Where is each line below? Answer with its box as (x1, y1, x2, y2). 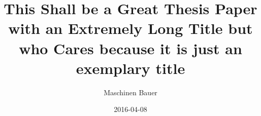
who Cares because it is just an (19, 37, 242, 58)
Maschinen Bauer (104, 87, 157, 97)
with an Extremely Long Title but (8, 18, 253, 38)
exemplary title (76, 57, 185, 78)
